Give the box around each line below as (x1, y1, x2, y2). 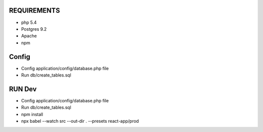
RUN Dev (9, 85, 37, 93)
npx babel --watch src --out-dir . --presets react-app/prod (21, 118, 139, 124)
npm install (21, 111, 43, 117)
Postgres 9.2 (21, 26, 47, 32)
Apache (21, 33, 37, 39)
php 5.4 (21, 19, 37, 25)
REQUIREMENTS (9, 6, 60, 15)
